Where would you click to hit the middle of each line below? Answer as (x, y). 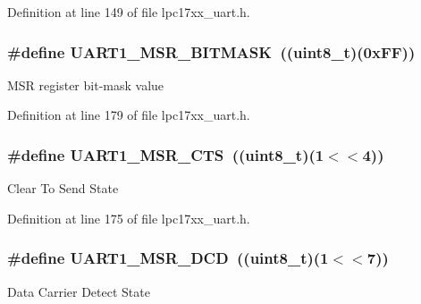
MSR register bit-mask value (86, 84)
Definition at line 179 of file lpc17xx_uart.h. (129, 115)
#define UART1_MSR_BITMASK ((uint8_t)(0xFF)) (211, 51)
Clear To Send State (63, 188)
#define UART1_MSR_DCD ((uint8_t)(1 (168, 258)
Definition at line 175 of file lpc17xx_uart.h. (129, 218)
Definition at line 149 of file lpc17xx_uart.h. (129, 12)
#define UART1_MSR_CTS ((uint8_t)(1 (166, 154)
